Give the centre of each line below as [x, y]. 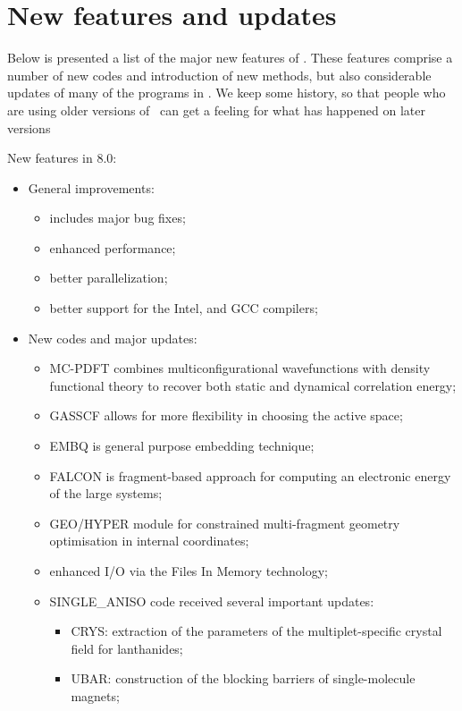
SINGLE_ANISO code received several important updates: [212, 601]
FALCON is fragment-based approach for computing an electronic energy [250, 475]
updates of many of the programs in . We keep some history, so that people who [227, 93]
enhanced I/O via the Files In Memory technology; [189, 571]
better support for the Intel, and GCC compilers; [184, 308]
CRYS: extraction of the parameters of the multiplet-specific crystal [256, 631]
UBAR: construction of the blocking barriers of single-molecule [243, 678]
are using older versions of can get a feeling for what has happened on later [216, 110]
